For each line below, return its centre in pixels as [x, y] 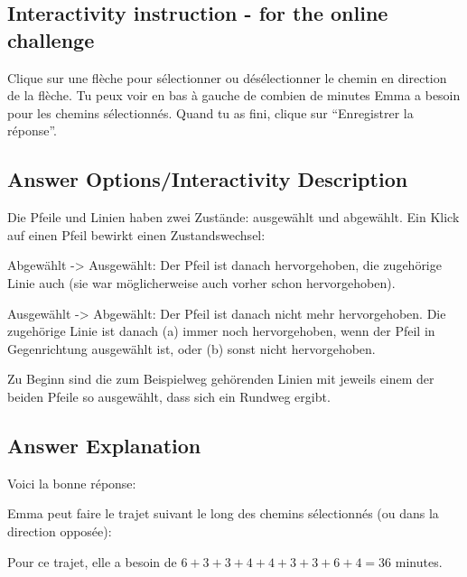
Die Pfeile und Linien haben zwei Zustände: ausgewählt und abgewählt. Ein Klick [233, 217]
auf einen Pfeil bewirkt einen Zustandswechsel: [136, 234]
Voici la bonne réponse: [72, 483]
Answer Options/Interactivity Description [208, 179]
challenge [51, 39]
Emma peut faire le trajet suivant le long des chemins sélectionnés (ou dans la [223, 513]
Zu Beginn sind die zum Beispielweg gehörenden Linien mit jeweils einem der [221, 379]
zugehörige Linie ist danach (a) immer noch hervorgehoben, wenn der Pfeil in [221, 331]
